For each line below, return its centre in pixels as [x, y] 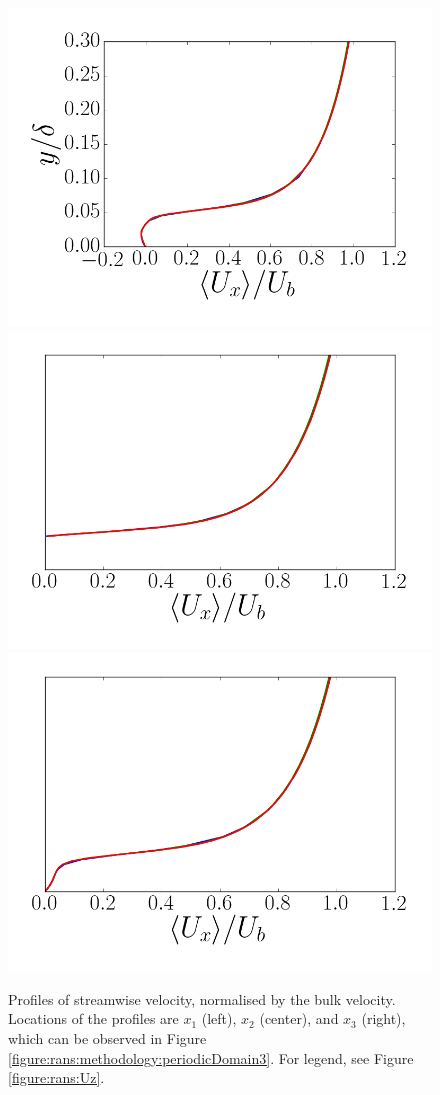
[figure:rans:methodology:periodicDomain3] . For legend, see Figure [211, 1057]
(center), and [299, 1018]
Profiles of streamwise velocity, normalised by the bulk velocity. [202, 998]
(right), [383, 1018]
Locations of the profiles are [93, 1018]
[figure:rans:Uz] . [56, 1077]
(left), [219, 1018]
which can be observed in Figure [107, 1037]
